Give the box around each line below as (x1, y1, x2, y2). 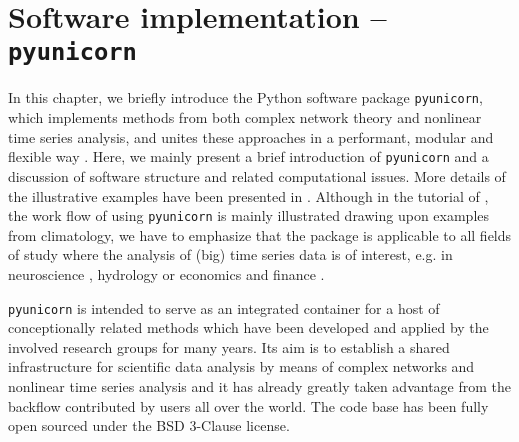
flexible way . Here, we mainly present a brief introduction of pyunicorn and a (8, 146, 489, 167)
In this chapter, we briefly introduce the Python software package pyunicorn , (8, 87, 483, 108)
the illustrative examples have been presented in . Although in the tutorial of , (8, 185, 489, 206)
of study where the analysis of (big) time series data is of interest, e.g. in (8, 244, 453, 265)
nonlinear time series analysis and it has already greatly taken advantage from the (8, 376, 512, 396)
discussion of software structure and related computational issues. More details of (8, 165, 506, 186)
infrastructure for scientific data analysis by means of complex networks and (8, 356, 475, 377)
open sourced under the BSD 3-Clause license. (8, 415, 290, 436)
